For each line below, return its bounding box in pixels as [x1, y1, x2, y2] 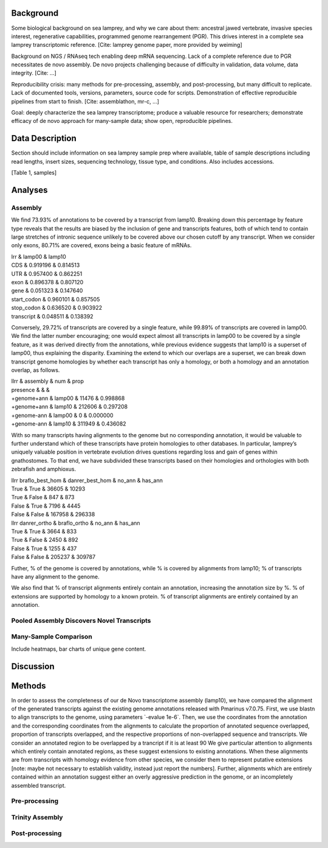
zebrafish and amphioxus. [11, 466, 77, 473]
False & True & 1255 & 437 [11, 545, 77, 552]
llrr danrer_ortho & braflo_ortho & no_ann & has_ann [11, 519, 140, 527]
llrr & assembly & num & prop [11, 377, 84, 385]
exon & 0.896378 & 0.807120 [11, 279, 84, 286]
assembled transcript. [11, 782, 66, 789]
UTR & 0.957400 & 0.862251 [11, 270, 83, 277]
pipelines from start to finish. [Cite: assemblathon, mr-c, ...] [11, 97, 159, 105]
